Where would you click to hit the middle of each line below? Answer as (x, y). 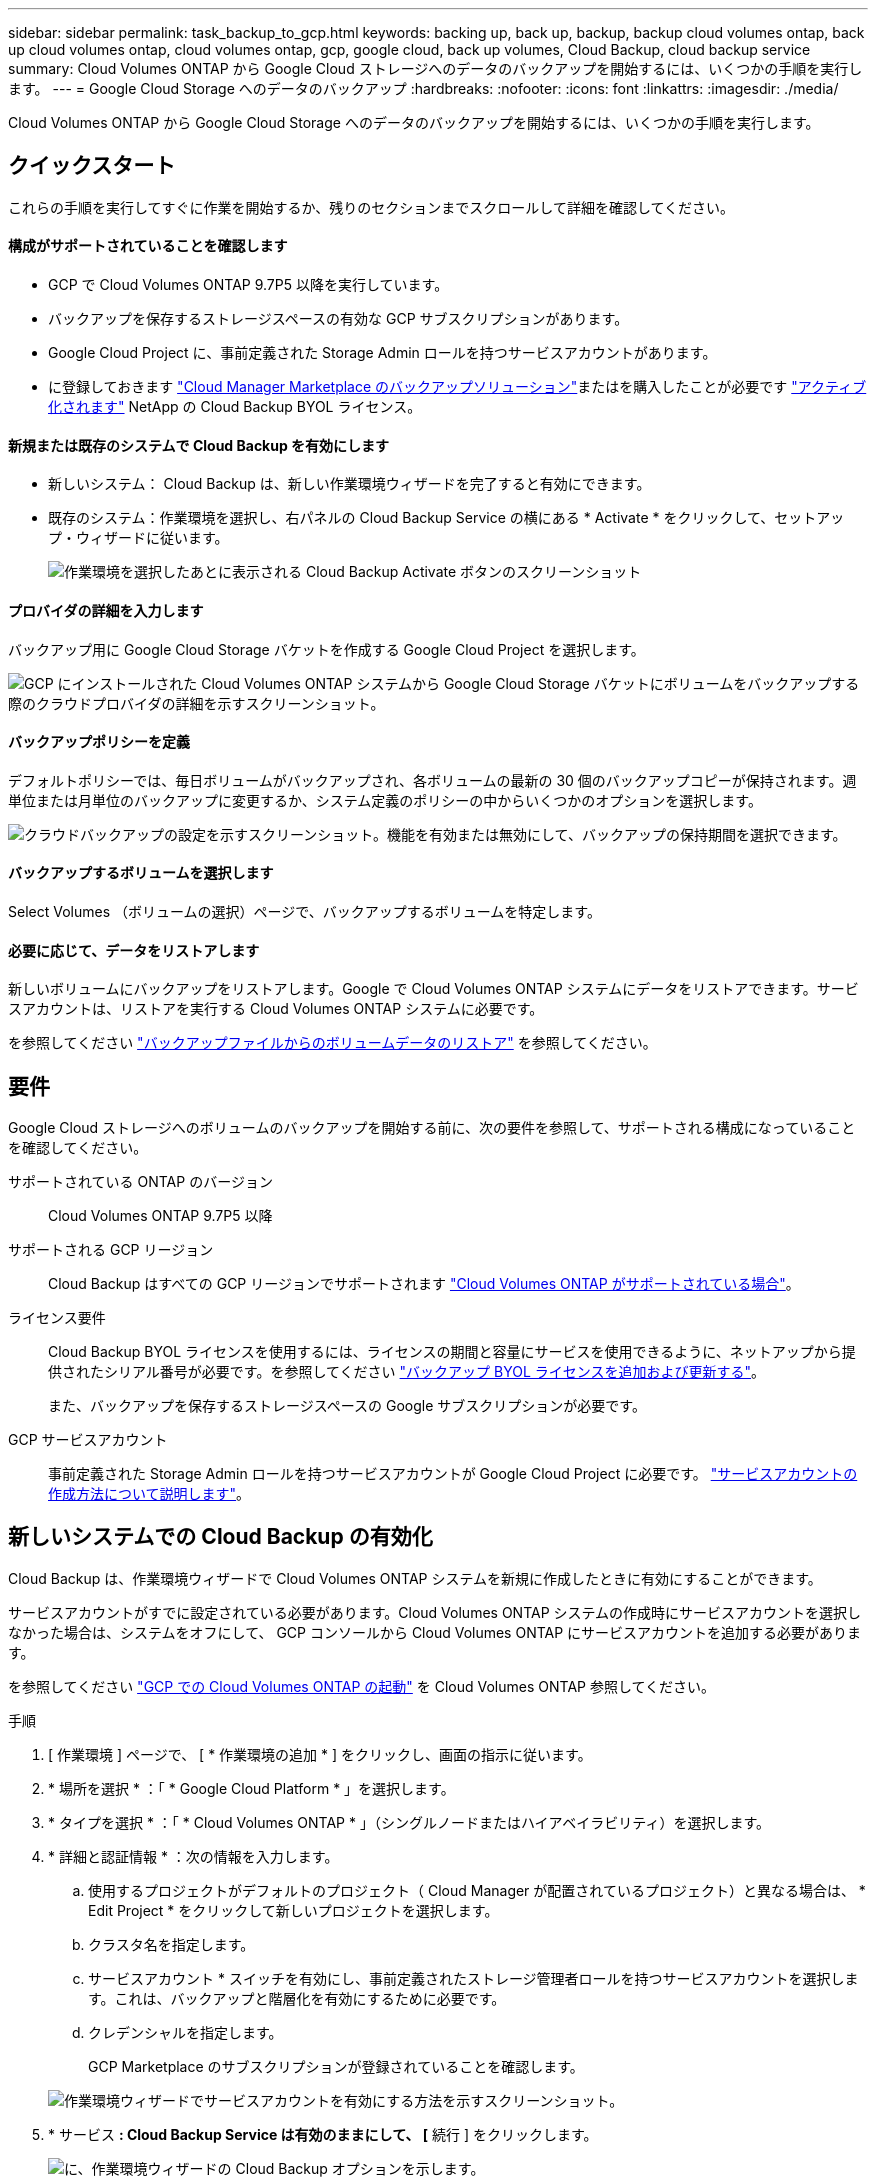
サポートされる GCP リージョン (111, 1249)
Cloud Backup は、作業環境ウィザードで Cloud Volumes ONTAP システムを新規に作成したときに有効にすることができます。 (415, 1578)
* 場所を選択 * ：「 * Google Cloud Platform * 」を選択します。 (251, 1788)
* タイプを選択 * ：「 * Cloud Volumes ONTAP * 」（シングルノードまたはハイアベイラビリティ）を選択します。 (409, 1822)
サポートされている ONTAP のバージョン (140, 1181)
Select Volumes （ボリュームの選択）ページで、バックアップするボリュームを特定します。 (304, 911)
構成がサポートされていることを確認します (148, 246)
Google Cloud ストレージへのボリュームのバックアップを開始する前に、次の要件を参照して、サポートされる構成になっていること (432, 1127)
